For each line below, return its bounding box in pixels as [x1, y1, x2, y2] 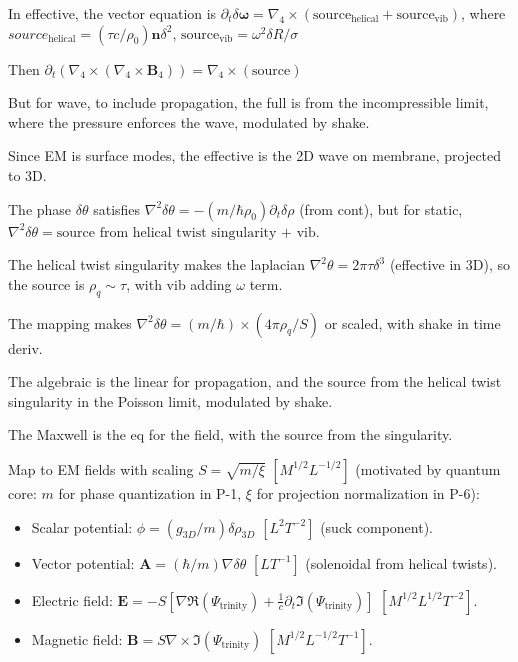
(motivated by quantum [355, 458, 501, 479]
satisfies [93, 198, 141, 219]
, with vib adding [126, 273, 232, 294]
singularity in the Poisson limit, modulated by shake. [8, 390, 333, 411]
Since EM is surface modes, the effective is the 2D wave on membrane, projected [8, 145, 502, 166]
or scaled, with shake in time [324, 312, 501, 333]
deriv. [8, 337, 43, 358]
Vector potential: [31, 552, 135, 573]
